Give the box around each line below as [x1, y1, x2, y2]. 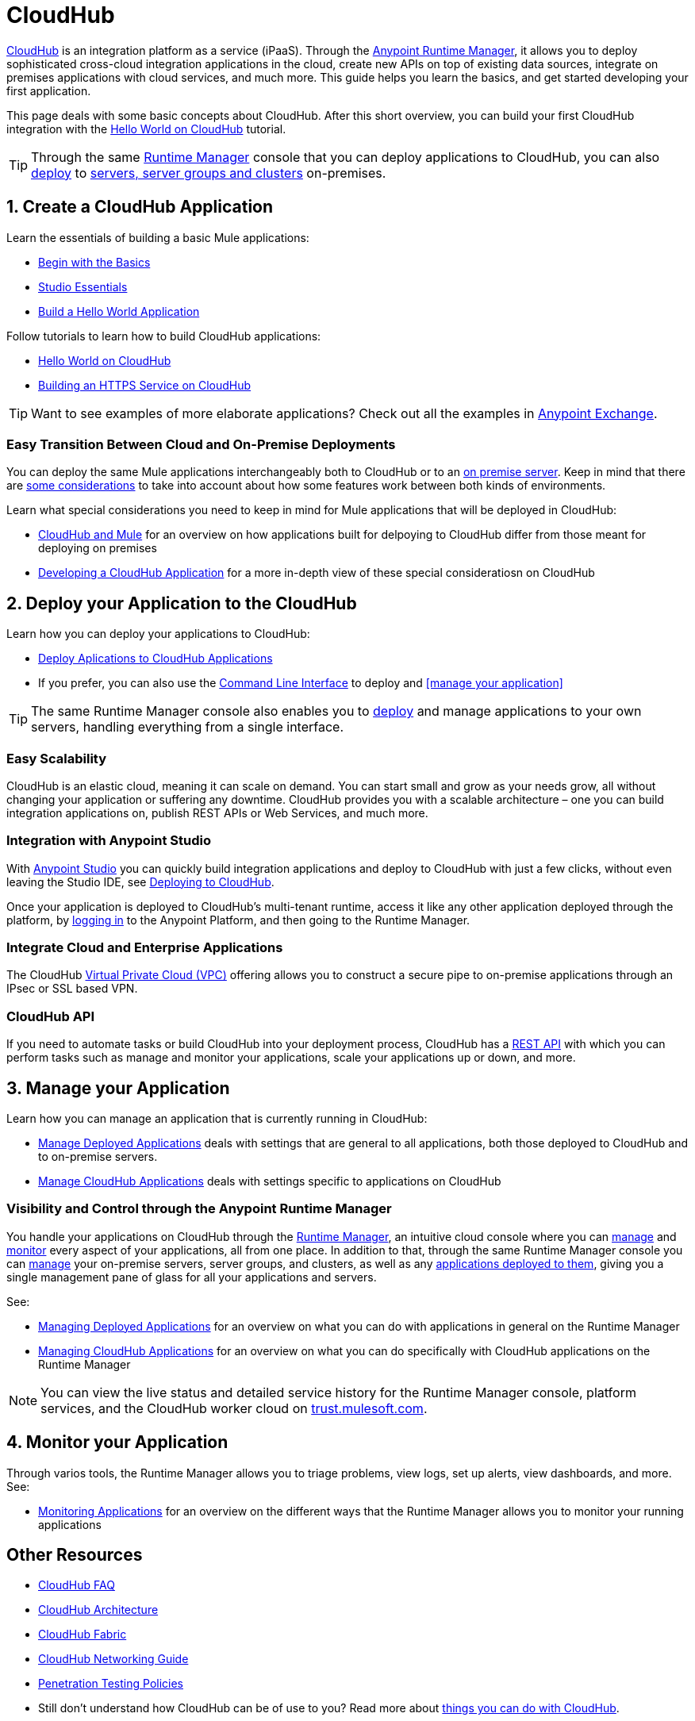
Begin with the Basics [38, 255, 151, 269]
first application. [6, 83, 91, 98]
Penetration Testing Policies [38, 1677, 183, 1691]
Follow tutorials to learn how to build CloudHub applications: [6, 328, 321, 343]
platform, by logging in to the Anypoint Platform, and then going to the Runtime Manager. [6, 912, 470, 927]
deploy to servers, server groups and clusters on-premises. [31, 164, 386, 181]
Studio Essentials [38, 279, 128, 294]
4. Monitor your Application [6, 1432, 228, 1453]
